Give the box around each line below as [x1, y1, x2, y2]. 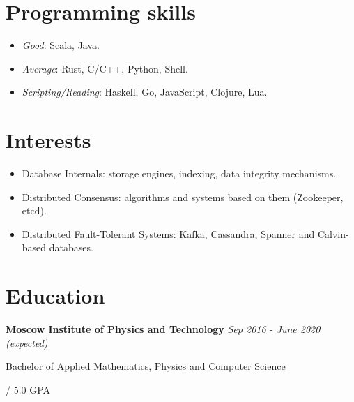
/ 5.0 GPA [6, 382, 51, 396]
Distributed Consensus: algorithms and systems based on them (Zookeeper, [22, 189, 344, 204]
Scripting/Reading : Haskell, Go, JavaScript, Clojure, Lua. [22, 84, 268, 99]
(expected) [6, 335, 48, 350]
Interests [6, 126, 91, 154]
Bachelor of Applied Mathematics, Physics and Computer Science [6, 359, 286, 373]
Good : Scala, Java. [22, 38, 100, 52]
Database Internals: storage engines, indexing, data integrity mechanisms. [22, 166, 337, 181]
